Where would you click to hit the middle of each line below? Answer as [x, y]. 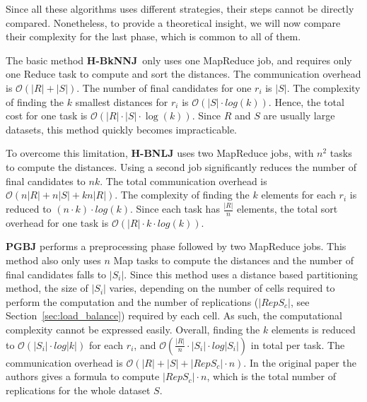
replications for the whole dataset [78, 390]
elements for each [298, 195]
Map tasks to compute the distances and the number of [233, 260]
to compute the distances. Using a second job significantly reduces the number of [181, 166]
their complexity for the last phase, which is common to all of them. [153, 36]
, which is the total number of [271, 376]
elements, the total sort [287, 209]
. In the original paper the [300, 362]
